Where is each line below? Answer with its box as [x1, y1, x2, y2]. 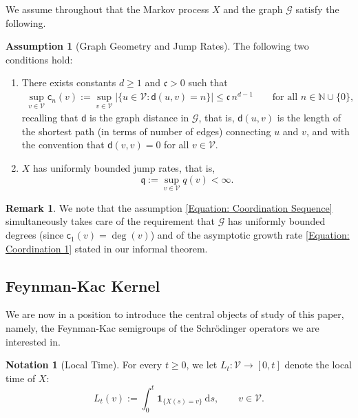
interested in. [6, 334, 61, 348]
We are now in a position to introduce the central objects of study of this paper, [6, 307, 344, 321]
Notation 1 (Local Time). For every [6, 357, 162, 372]
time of [6, 370, 36, 385]
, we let [186, 357, 218, 372]
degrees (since [6, 228, 64, 242]
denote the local [284, 357, 352, 372]
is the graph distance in [89, 110, 189, 125]
